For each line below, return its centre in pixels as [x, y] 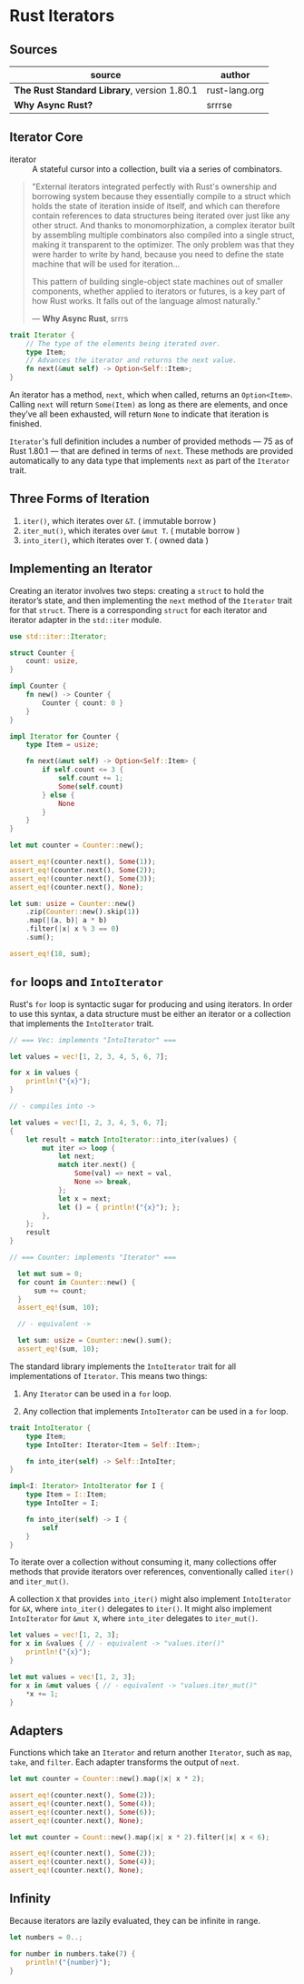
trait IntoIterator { [50, 1428]
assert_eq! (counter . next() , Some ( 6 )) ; [83, 1812]
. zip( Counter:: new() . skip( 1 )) [83, 912]
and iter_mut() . [39, 1581]
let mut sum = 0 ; [50, 1274]
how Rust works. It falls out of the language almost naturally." [146, 300]
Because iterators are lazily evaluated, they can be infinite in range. [135, 1920]
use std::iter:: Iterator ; [58, 636]
